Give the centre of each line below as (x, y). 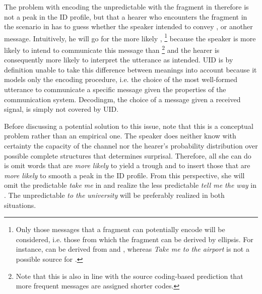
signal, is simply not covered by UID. (61, 109)
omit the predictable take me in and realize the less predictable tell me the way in (130, 185)
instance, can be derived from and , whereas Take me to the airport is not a (133, 249)
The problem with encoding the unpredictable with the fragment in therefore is (126, 7)
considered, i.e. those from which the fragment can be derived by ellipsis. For (135, 239)
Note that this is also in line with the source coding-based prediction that (129, 276)
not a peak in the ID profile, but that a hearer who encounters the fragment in (126, 16)
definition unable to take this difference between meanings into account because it (130, 69)
